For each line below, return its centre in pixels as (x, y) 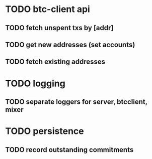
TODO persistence (45, 131)
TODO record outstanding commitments (69, 150)
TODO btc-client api (48, 9)
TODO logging (35, 83)
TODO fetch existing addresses (55, 62)
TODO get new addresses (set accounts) (70, 44)
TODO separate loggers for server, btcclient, (76, 102)
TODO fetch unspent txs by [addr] (59, 28)
